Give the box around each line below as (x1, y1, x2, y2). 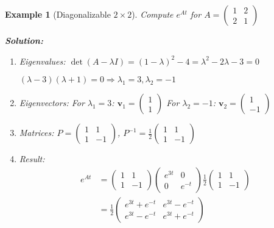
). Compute (132, 8, 174, 20)
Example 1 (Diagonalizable (5, 8, 111, 20)
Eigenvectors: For (19, 96, 85, 109)
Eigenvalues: (19, 54, 66, 67)
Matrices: (19, 126, 54, 139)
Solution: (5, 34, 43, 46)
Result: (19, 152, 45, 165)
